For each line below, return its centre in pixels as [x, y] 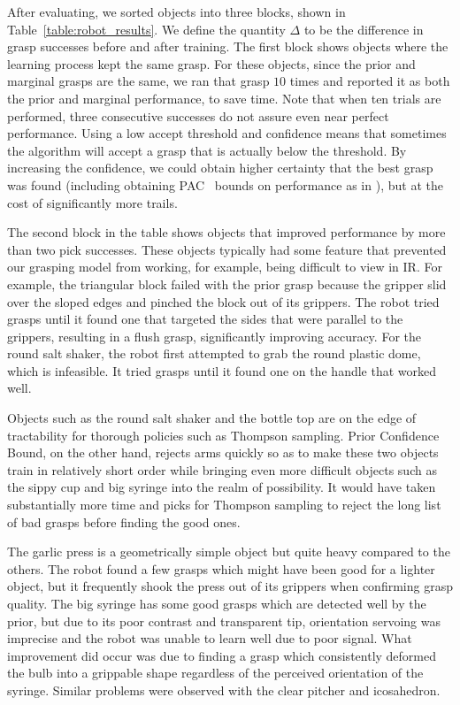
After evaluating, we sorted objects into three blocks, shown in [176, 11]
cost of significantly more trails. [92, 202]
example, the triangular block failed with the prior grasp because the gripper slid [227, 284]
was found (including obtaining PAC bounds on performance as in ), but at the [225, 184]
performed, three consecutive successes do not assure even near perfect [198, 115]
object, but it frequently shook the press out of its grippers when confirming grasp [230, 586]
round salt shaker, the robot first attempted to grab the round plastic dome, [214, 353]
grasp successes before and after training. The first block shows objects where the [228, 46]
